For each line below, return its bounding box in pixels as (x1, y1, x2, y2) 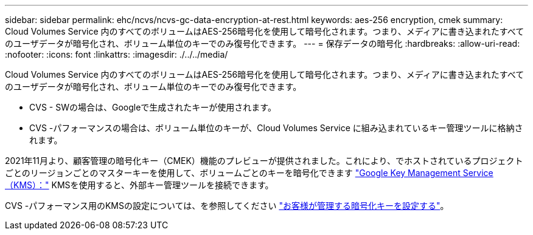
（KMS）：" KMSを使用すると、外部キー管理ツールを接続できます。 (5, 180, 274, 190)
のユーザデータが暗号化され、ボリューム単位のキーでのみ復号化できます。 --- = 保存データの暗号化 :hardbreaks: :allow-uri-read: (5, 38, 520, 49)
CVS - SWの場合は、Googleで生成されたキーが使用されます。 (29, 102, 276, 112)
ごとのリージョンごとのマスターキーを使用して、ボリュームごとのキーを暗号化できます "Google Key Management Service (5, 168, 493, 178)
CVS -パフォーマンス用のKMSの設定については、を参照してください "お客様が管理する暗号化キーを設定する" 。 (5, 200, 449, 211)
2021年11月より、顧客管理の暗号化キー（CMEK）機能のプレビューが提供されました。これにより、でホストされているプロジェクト (5, 155, 523, 166)
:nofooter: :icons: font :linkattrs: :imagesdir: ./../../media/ (5, 49, 228, 60)
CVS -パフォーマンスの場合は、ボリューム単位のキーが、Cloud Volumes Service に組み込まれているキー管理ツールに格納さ (29, 123, 523, 133)
